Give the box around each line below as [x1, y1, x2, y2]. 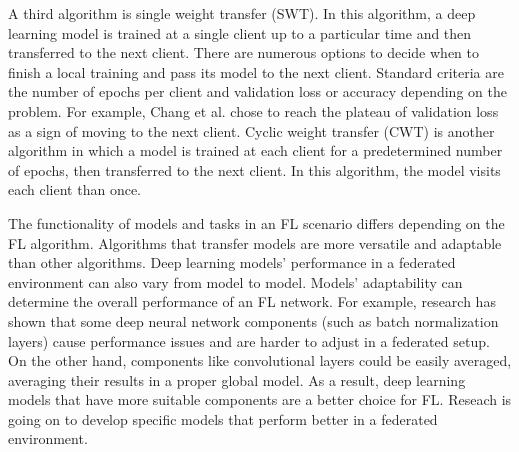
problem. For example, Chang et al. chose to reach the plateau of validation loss [8, 100, 499, 121]
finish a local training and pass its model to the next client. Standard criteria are [8, 61, 504, 82]
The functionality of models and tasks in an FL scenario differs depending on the [8, 212, 505, 233]
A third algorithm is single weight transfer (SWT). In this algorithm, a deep [8, 3, 476, 23]
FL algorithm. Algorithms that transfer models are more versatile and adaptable [8, 232, 502, 253]
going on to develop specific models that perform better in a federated [8, 408, 438, 429]
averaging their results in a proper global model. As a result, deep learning [8, 369, 466, 390]
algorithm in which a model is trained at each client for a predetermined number [8, 140, 503, 161]
